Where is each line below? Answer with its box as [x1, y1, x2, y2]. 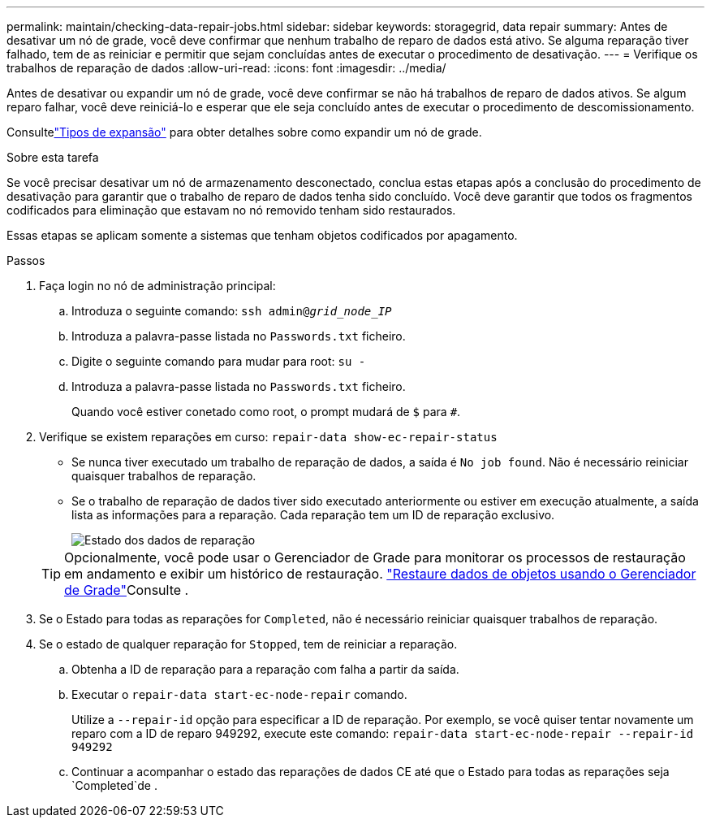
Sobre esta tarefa [6, 150, 99, 164]
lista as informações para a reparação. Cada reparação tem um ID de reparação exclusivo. [71, 508, 555, 522]
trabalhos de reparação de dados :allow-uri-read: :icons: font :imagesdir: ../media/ [6, 61, 446, 75]
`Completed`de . [71, 778, 157, 792]
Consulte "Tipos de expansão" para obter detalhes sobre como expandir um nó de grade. [6, 125, 482, 139]
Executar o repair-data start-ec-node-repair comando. [71, 687, 407, 701]
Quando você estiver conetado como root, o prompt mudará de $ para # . [71, 405, 461, 419]
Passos [6, 254, 45, 267]
